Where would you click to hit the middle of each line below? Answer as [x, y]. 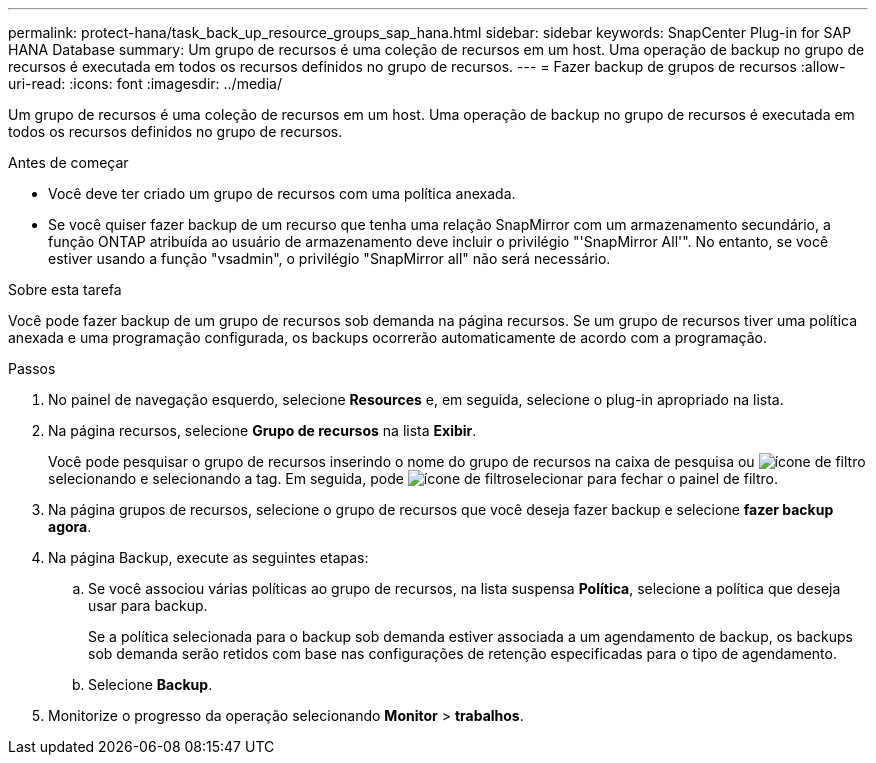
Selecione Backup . [150, 684]
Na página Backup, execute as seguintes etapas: [208, 557]
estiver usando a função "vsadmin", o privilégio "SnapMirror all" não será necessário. [329, 258]
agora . [70, 526]
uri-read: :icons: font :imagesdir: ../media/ [145, 83]
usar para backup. [148, 605]
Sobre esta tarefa [65, 289]
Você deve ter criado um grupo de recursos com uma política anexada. [282, 193]
